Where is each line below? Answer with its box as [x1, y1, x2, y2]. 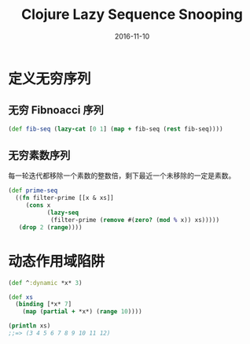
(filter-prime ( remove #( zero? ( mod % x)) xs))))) [50, 216, 220, 224]
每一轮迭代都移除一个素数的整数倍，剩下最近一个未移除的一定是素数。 [8, 171, 236, 180]
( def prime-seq [8, 187, 58, 194]
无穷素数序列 [8, 149, 71, 162]
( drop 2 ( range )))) [18, 223, 83, 231]
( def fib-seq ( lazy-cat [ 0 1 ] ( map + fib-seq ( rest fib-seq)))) [8, 124, 223, 133]
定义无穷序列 [8, 69, 92, 87]
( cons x [25, 202, 51, 209]
